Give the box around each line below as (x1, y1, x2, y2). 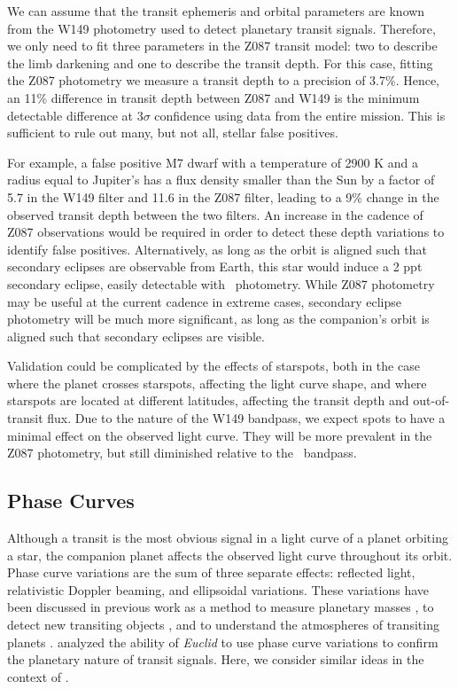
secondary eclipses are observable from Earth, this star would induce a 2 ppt (7, 257, 423, 276)
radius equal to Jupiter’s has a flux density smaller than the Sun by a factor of (7, 170, 435, 189)
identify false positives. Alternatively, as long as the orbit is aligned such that (7, 239, 427, 258)
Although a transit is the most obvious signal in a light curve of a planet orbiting (7, 528, 448, 547)
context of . (7, 667, 69, 685)
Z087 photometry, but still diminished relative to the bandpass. (7, 443, 357, 462)
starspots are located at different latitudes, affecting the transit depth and (7, 391, 409, 410)
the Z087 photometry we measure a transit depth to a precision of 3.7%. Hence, (7, 71, 440, 90)
